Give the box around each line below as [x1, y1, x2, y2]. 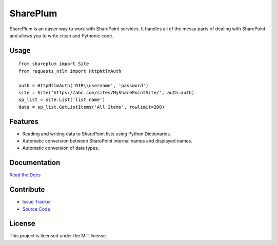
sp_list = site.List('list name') [18, 97, 105, 103]
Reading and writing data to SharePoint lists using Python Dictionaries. [22, 131, 171, 137]
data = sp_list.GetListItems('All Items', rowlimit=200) [18, 104, 165, 110]
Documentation [9, 158, 61, 167]
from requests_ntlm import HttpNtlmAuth [18, 68, 122, 74]
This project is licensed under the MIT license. [9, 233, 107, 239]
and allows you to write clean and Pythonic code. [9, 32, 114, 38]
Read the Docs [9, 172, 41, 178]
